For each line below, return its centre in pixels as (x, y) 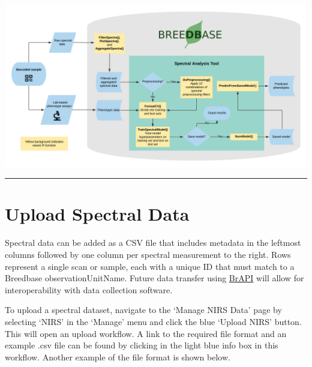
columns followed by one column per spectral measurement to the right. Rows (148, 255)
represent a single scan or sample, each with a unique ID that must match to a (150, 266)
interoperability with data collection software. (89, 289)
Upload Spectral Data (97, 214)
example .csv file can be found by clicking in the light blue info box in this (142, 345)
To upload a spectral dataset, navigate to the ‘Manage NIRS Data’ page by (143, 310)
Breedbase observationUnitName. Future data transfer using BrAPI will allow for (154, 278)
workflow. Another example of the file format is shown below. (118, 357)
